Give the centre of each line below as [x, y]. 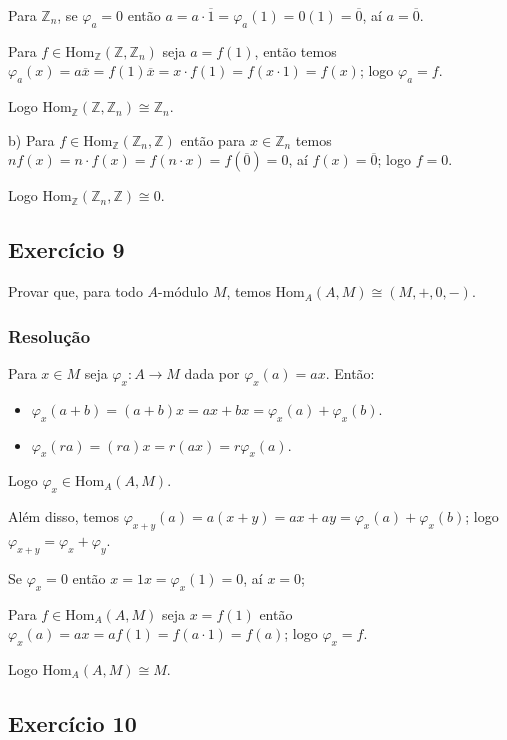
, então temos [295, 50]
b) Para [31, 139]
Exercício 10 [72, 722]
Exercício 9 [66, 249]
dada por [212, 372]
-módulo [183, 291]
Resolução [49, 335]
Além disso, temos [64, 516]
